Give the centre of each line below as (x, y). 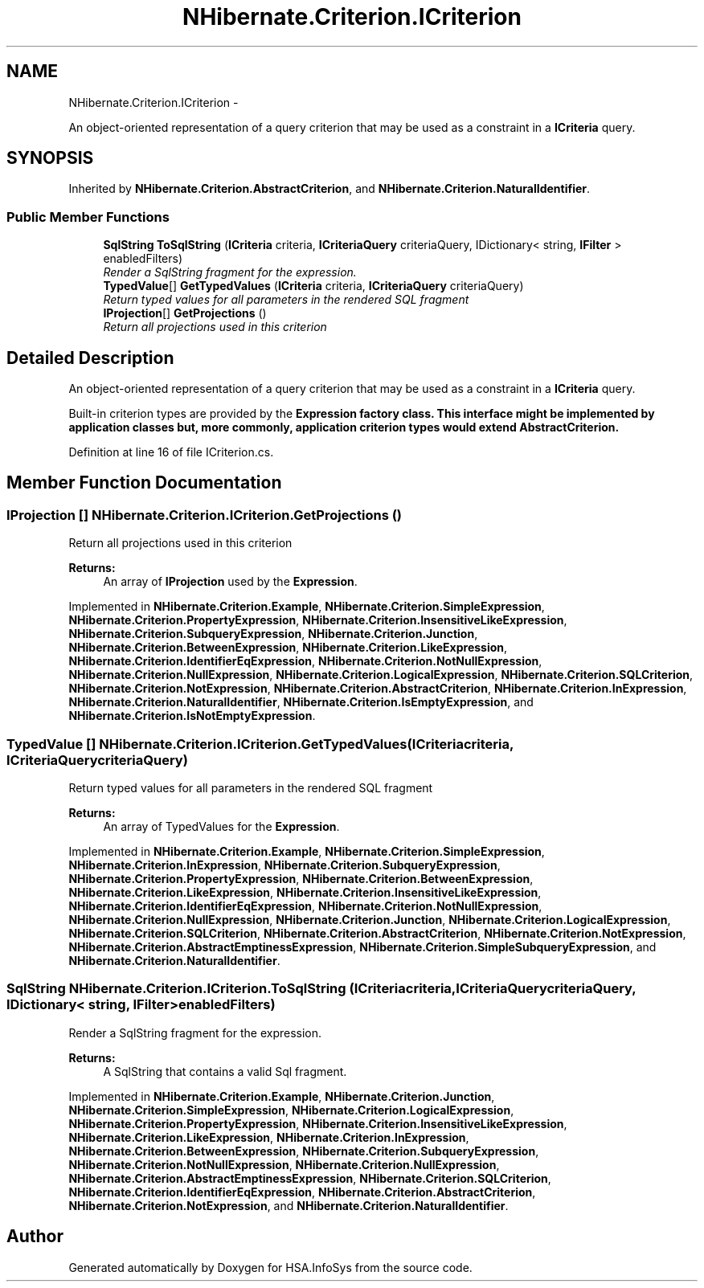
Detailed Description (90, 358)
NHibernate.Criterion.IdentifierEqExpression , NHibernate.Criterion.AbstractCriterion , (302, 1192)
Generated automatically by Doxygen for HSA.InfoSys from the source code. (270, 1267)
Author (35, 1237)
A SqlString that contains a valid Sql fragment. (225, 1071)
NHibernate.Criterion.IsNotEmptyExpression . (192, 716)
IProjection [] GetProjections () (185, 313)
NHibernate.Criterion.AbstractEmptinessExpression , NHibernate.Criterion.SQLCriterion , (310, 1178)
